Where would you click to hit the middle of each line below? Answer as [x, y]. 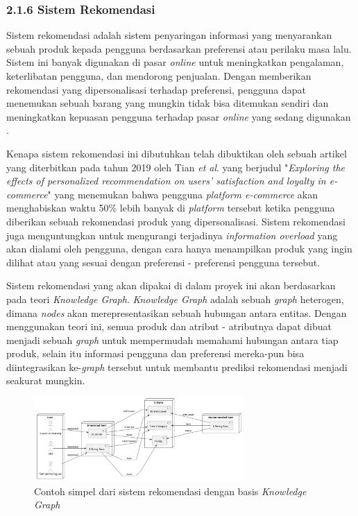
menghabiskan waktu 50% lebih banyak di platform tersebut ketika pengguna [171, 208]
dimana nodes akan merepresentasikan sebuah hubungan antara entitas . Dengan [177, 312]
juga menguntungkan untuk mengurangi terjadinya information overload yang [172, 235]
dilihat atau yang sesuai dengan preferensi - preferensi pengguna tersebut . [163, 262]
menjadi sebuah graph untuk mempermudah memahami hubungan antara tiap [172, 339]
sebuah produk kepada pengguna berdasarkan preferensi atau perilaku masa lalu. [179, 48]
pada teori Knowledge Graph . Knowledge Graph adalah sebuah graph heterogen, [175, 299]
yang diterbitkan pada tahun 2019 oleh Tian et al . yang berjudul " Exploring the [176, 167]
